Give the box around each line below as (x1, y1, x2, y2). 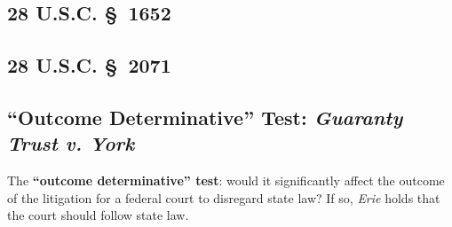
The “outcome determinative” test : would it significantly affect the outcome (7, 171, 445, 190)
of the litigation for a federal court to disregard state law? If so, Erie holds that (7, 188, 440, 207)
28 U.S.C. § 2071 (7, 51, 171, 79)
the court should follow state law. (7, 206, 189, 224)
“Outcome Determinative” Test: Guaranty (7, 103, 403, 130)
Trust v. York (7, 129, 135, 157)
